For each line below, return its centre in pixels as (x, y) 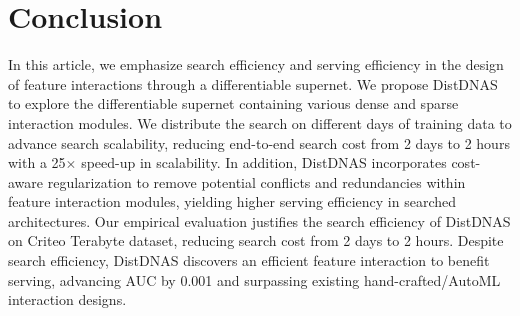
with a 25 (37, 162)
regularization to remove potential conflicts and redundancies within (256, 181)
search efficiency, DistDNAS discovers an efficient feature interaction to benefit (249, 260)
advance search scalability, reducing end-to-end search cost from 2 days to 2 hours (259, 142)
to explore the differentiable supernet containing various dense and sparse (233, 103)
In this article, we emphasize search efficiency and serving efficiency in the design (256, 64)
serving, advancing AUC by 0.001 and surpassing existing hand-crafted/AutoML (254, 279)
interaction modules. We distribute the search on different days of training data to (260, 122)
